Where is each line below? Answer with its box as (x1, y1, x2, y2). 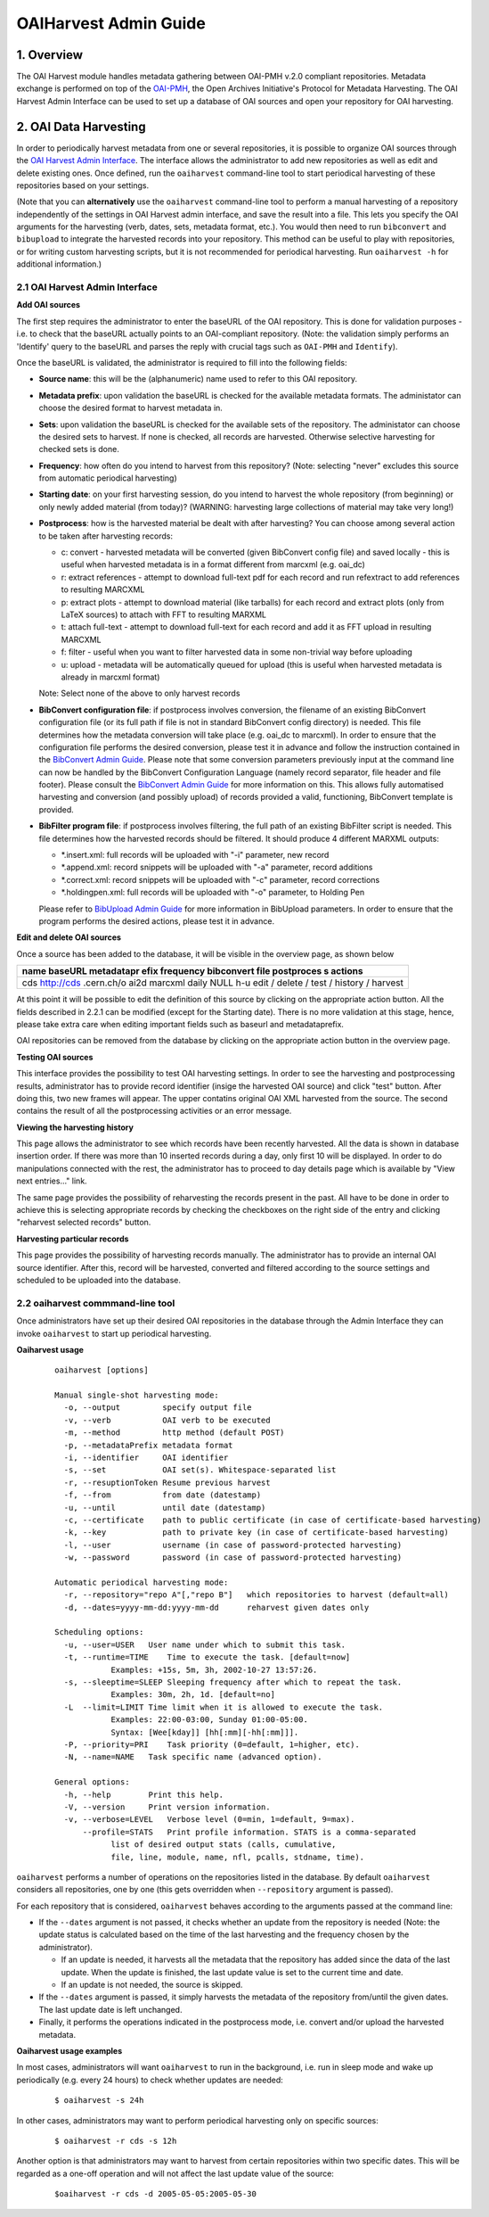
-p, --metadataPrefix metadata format (63, 1440, 233, 1450)
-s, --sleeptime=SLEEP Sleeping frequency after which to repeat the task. (63, 1677, 403, 1687)
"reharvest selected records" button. (16, 1217, 151, 1228)
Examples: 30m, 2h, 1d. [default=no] (110, 1690, 276, 1700)
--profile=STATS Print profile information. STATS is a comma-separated (82, 1826, 417, 1837)
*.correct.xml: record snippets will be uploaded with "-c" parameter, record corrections (61, 874, 380, 885)
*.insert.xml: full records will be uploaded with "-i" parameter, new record (61, 850, 330, 861)
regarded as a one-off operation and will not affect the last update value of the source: (16, 2168, 334, 2179)
